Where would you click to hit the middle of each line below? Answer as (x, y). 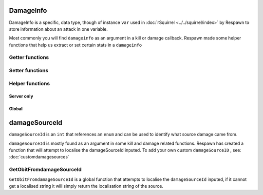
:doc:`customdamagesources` (39, 157)
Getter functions (29, 58)
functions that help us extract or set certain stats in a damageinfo (75, 45)
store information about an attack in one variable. (58, 29)
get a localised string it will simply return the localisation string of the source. (86, 186)
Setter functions (29, 71)
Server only (21, 96)
